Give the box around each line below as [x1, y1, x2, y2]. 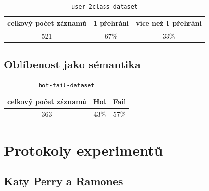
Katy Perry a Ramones [4, 173, 123, 189]
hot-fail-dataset [38, 82, 95, 89]
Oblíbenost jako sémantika [4, 56, 141, 71]
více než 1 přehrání [136, 18, 202, 28]
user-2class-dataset [71, 3, 138, 10]
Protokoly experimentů [4, 140, 163, 160]
